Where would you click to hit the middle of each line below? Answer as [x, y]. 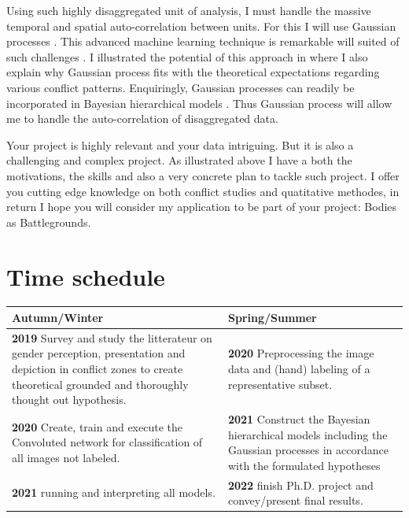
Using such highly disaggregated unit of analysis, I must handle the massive [189, 10]
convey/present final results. [295, 500]
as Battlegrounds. [49, 222]
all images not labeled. [66, 457]
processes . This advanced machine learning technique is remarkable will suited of [203, 41]
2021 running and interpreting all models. [114, 492]
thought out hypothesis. [69, 400]
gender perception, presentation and [99, 353]
